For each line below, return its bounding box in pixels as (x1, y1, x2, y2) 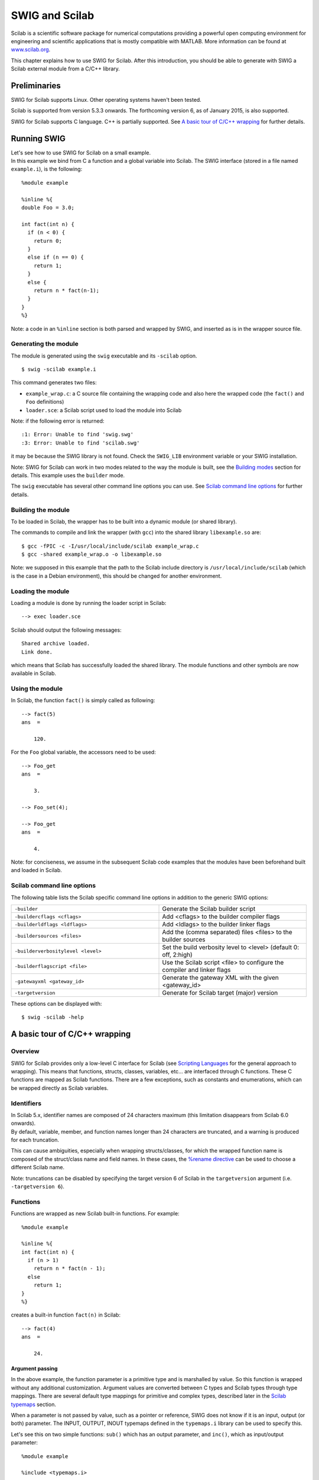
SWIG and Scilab (11, 9, 95, 22)
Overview (11, 1047, 40, 1056)
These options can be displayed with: (11, 1000, 102, 1008)
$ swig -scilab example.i (21, 366, 97, 373)
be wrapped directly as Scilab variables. (11, 1084, 109, 1092)
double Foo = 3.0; (21, 204, 75, 211)
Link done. (21, 648, 53, 655)
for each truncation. (11, 1137, 59, 1144)
